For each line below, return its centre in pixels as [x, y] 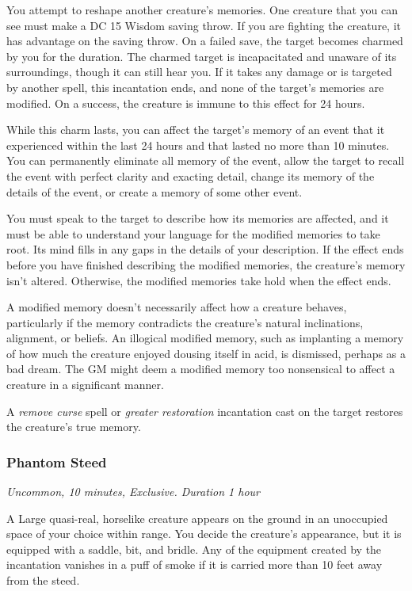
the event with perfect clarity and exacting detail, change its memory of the [191, 175]
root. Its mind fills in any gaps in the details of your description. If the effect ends [205, 249]
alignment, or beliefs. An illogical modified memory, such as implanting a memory [205, 338]
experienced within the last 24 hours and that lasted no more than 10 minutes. [198, 145]
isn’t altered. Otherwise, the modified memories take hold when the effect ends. [199, 280]
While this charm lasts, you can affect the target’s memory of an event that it [196, 130]
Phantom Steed [57, 461]
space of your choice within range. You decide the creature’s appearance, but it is [204, 534]
